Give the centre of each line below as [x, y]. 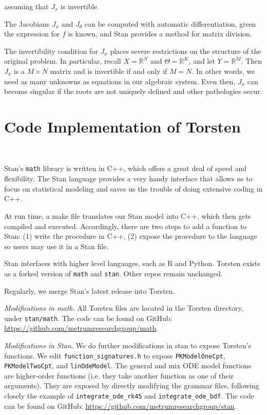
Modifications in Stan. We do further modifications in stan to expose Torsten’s [128, 345]
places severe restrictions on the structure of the [186, 51]
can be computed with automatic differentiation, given [170, 23]
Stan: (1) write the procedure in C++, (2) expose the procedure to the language [131, 236]
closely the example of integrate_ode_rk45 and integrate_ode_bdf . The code [129, 396]
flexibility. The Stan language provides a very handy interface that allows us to [128, 178]
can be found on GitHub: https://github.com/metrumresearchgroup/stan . [120, 405]
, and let [202, 61]
